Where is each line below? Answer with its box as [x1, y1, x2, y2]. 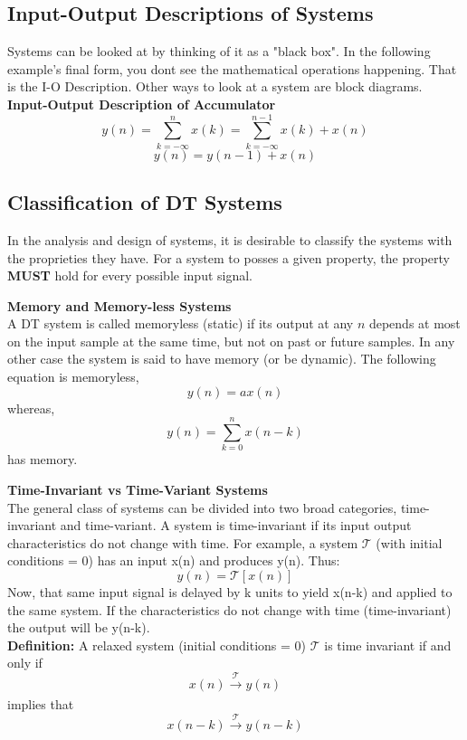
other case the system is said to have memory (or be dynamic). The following [7, 349, 436, 368]
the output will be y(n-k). [7, 618, 150, 637]
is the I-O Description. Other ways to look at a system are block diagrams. [7, 77, 423, 96]
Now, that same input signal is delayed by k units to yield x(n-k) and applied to [7, 582, 453, 601]
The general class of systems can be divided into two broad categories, [7, 498, 397, 517]
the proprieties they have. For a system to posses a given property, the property [7, 248, 450, 267]
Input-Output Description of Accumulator [7, 94, 276, 113]
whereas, [7, 398, 55, 417]
